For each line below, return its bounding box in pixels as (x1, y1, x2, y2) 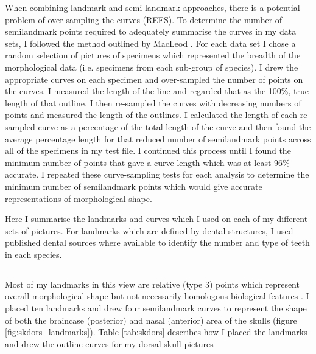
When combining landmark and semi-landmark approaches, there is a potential (5, 1, 300, 13)
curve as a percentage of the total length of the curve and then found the (38, 120, 311, 133)
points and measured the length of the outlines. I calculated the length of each (5, 108, 298, 121)
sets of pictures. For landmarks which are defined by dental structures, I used (5, 224, 293, 237)
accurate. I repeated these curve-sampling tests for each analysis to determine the (5, 168, 309, 181)
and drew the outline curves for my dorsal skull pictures (5, 337, 214, 350)
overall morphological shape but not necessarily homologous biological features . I (5, 290, 309, 302)
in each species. (5, 248, 62, 260)
